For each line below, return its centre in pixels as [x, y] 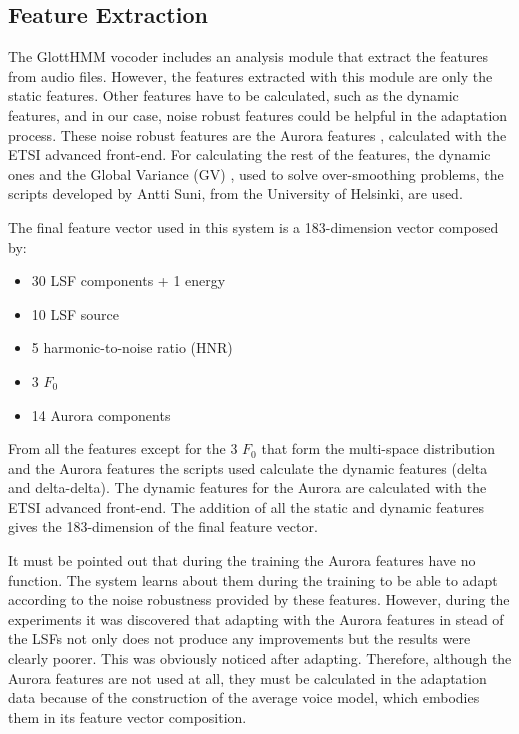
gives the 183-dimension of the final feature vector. [163, 526]
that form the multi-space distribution [378, 448]
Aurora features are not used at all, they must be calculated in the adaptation [247, 677]
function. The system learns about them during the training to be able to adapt [253, 579]
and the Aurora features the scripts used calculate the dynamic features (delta [248, 467]
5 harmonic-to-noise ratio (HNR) [132, 347]
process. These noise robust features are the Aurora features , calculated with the [257, 134]
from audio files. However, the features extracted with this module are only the [250, 75]
